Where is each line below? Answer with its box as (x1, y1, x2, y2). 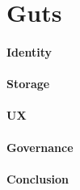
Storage (6, 75, 50, 92)
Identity (6, 43, 52, 60)
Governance (6, 138, 74, 155)
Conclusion (6, 170, 69, 187)
